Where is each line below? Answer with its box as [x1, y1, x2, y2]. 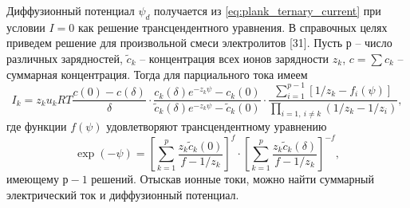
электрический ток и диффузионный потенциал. [6, 186, 239, 202]
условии [6, 18, 45, 35]
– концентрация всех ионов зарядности [140, 49, 329, 66]
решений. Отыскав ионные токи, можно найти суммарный [91, 171, 374, 187]
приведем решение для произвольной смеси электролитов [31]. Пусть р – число [6, 34, 392, 51]
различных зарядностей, [6, 49, 123, 66]
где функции [6, 118, 67, 135]
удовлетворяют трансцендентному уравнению [106, 118, 327, 135]
